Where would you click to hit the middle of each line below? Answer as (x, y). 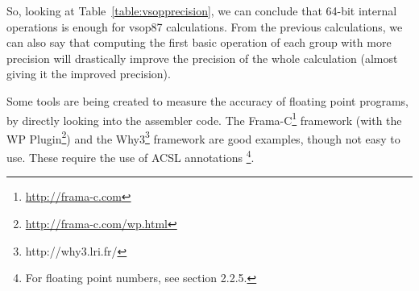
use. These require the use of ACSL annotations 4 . (131, 156)
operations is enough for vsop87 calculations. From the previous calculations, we (205, 26)
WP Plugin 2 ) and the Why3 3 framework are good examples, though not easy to (203, 137)
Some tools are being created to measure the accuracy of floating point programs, (207, 100)
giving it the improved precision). (89, 74)
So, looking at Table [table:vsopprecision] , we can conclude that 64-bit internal (202, 10)
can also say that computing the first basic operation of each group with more (199, 42)
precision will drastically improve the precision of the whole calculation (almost (202, 58)
